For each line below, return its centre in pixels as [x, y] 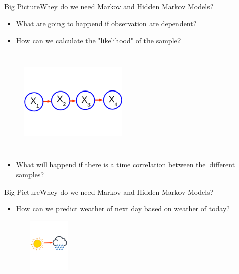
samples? [30, 174]
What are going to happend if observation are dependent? [106, 23]
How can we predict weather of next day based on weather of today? [123, 209]
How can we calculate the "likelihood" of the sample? [98, 40]
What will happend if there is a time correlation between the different [126, 164]
